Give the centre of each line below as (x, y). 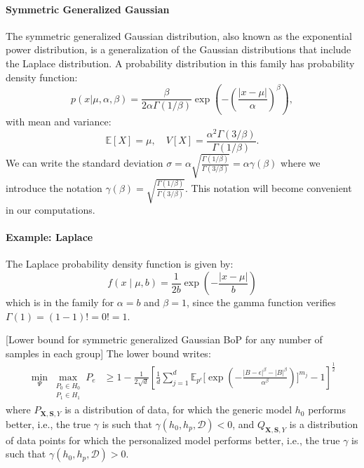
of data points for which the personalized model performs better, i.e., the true (173, 440)
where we (301, 163)
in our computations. (50, 210)
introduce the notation (54, 187)
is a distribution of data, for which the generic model (178, 409)
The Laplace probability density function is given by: (120, 264)
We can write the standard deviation (85, 163)
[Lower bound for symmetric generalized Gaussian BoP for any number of (164, 339)
